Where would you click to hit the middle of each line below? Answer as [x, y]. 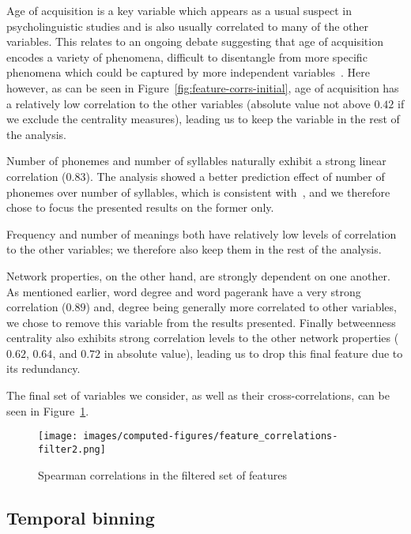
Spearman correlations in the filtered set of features [163, 474]
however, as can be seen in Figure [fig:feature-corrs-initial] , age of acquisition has [203, 87]
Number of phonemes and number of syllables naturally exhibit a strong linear [196, 161]
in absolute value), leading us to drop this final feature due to [253, 353]
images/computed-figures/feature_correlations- [211, 436]
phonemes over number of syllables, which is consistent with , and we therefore [198, 192]
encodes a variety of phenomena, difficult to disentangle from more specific [187, 56]
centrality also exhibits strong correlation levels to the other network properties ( [203, 338]
